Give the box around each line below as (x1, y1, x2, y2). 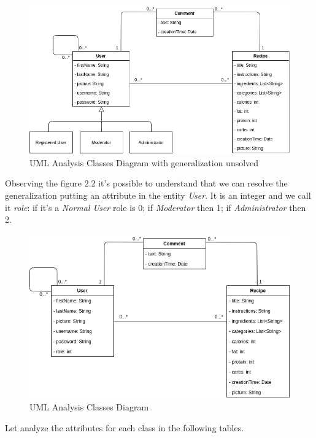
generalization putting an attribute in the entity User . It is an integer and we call (5, 189, 311, 202)
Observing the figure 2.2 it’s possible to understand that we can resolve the (5, 177, 288, 190)
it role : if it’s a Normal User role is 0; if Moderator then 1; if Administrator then (5, 201, 306, 213)
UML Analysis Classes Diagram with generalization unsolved (29, 156, 259, 169)
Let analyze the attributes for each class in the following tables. (5, 421, 244, 434)
